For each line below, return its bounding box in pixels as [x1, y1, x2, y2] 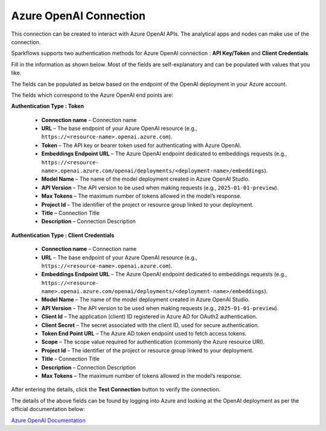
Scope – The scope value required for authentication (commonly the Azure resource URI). [41, 339, 265, 346]
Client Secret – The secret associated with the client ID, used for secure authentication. [41, 321, 260, 329]
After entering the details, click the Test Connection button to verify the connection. [11, 386, 221, 393]
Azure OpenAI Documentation [11, 416, 86, 424]
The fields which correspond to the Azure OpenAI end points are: [11, 91, 174, 99]
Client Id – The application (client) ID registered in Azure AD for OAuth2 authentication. [41, 313, 258, 320]
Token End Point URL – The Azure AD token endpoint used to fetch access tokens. [41, 330, 247, 337]
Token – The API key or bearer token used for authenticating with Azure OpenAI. [41, 141, 241, 149]
